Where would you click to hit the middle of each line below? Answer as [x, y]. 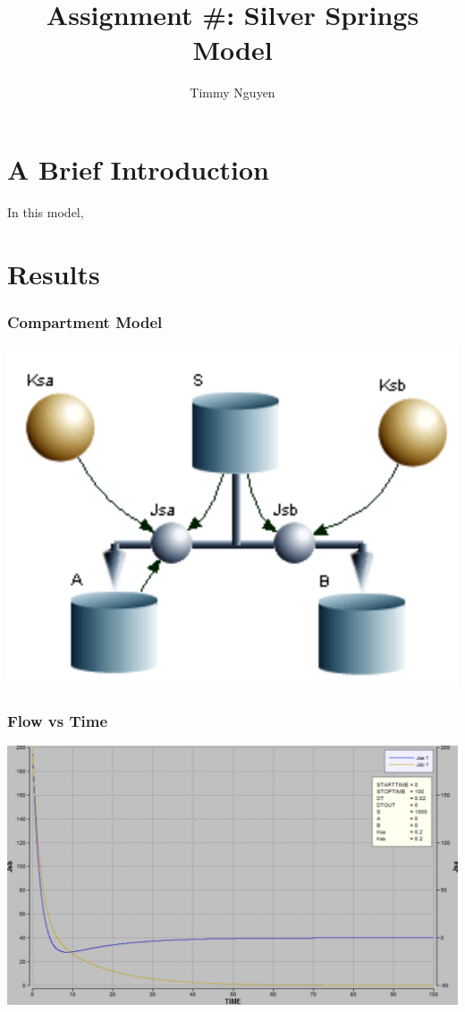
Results [54, 273]
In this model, [46, 211]
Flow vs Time [58, 720]
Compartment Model [85, 321]
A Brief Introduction [138, 169]
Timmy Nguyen [232, 93]
